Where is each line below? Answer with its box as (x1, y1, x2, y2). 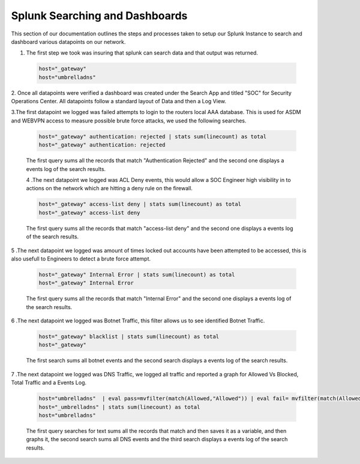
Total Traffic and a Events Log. (11, 379, 87, 387)
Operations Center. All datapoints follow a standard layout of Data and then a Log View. (11, 98, 227, 105)
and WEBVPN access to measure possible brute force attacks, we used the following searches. (11, 117, 247, 124)
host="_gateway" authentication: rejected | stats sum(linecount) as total (38, 133, 267, 140)
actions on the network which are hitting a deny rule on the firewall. (26, 185, 193, 192)
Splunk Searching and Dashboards (11, 9, 188, 22)
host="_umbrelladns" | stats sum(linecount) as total (38, 403, 200, 411)
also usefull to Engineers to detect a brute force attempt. (11, 255, 151, 262)
